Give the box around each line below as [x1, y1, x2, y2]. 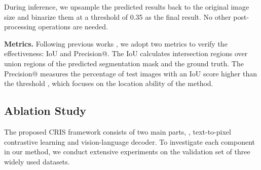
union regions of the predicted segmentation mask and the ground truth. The [4, 58, 244, 68]
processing [4, 21, 36, 32]
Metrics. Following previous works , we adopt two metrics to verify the [4, 38, 228, 49]
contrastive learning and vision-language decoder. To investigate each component [4, 136, 255, 147]
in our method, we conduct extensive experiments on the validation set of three [4, 146, 250, 157]
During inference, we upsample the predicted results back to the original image [4, 2, 249, 12]
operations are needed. [38, 21, 108, 32]
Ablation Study [4, 103, 87, 118]
